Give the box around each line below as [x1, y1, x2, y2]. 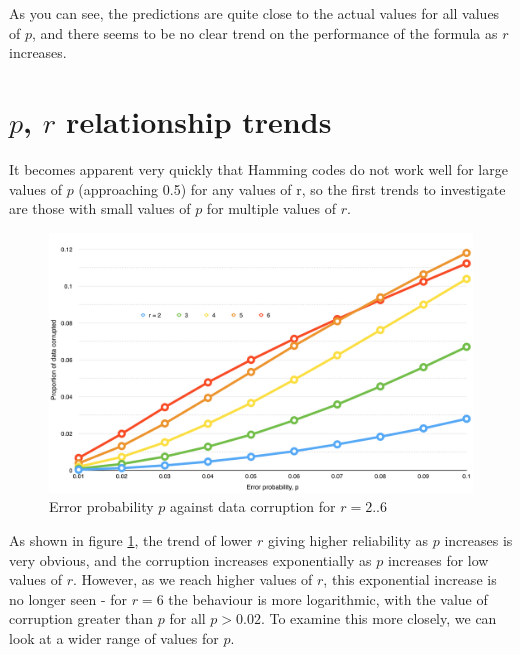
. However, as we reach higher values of [72, 569, 313, 590]
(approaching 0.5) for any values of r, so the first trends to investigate [78, 178, 506, 199]
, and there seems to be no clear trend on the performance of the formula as [32, 22, 498, 43]
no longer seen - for [9, 588, 127, 609]
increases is [444, 529, 513, 550]
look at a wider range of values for [9, 627, 219, 648]
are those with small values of [9, 198, 191, 219]
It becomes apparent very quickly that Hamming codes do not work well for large [9, 158, 508, 179]
